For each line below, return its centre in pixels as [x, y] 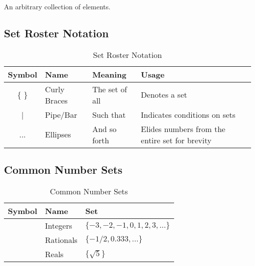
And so [104, 129]
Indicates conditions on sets [188, 114]
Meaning [109, 74]
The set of [110, 89]
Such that [109, 114]
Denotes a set [164, 95]
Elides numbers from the [183, 129]
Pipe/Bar [61, 114]
